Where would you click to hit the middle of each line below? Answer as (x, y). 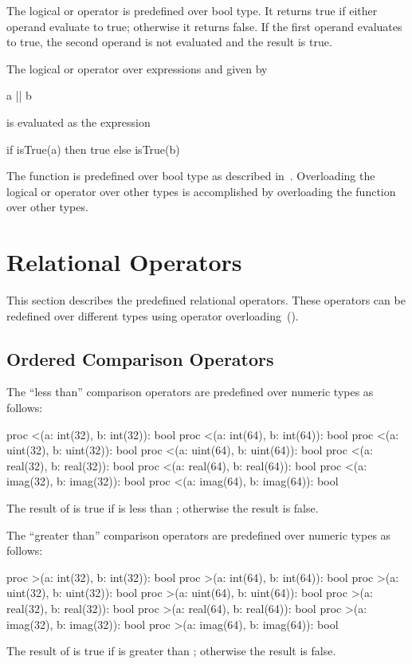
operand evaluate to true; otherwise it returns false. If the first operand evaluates (204, 26)
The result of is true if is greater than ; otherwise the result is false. (171, 651)
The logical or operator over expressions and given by (137, 68)
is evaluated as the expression (78, 122)
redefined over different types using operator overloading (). (153, 315)
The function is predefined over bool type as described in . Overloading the (191, 176)
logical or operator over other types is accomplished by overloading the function (201, 191)
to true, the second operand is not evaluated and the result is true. (169, 42)
